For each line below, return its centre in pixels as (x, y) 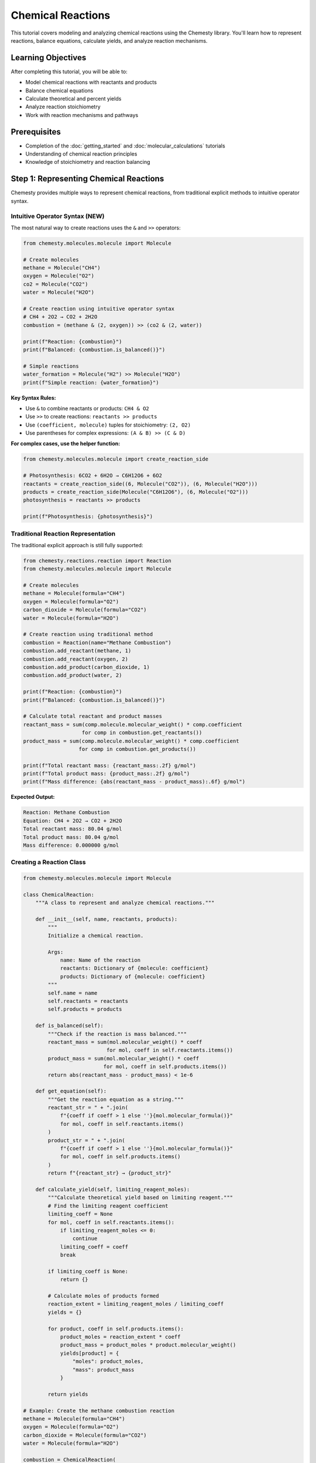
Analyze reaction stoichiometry (63, 107)
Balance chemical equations (59, 90)
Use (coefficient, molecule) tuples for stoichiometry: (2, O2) (108, 425)
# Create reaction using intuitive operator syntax (99, 309)
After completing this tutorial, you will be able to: (69, 71)
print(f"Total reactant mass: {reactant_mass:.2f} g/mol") (109, 765)
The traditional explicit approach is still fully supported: (77, 545)
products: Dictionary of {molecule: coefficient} (133, 976)
